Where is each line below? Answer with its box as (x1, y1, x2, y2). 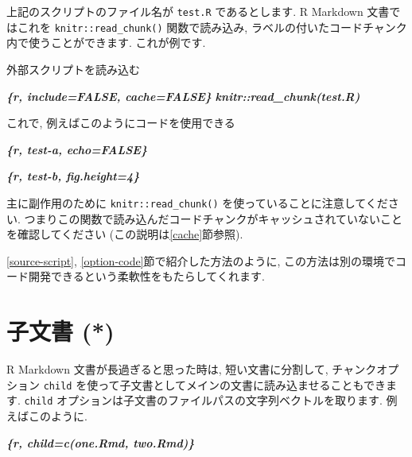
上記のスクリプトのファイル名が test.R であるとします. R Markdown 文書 (6, 3, 390, 19)
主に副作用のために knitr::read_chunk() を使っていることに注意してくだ (6, 194, 388, 211)
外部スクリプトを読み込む (6, 60, 140, 77)
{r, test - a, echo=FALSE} (6, 141, 147, 157)
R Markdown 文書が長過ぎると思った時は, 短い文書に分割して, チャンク (6, 361, 377, 378)
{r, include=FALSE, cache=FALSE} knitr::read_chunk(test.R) (6, 87, 360, 104)
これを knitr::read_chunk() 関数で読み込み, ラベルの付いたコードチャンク (17, 18, 407, 35)
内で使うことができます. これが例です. (6, 34, 206, 51)
